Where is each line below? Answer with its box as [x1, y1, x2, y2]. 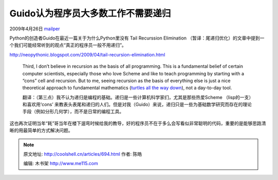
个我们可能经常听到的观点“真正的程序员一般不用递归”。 [9, 42, 127, 48]
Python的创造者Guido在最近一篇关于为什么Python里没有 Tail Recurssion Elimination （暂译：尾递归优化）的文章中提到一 [9, 35, 265, 41]
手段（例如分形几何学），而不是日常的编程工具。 [22, 108, 124, 115]
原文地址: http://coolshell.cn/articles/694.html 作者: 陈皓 [23, 151, 142, 157]
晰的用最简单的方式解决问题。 [9, 127, 73, 133]
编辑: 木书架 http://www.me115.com [23, 161, 98, 167]
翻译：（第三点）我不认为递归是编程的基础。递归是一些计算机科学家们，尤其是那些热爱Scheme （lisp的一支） [22, 94, 254, 100]
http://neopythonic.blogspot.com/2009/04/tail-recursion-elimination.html [9, 51, 166, 57]
